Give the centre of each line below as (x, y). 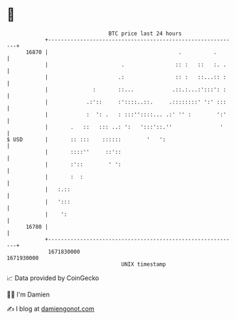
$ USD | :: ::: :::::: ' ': (86, 139)
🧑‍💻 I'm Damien (28, 294)
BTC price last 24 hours (145, 33)
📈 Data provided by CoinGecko (53, 278)
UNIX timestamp (144, 264)
